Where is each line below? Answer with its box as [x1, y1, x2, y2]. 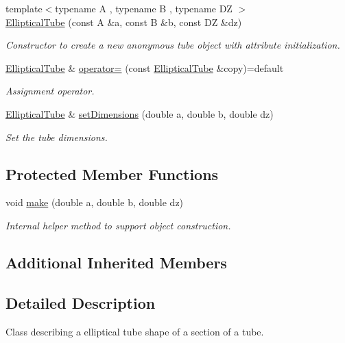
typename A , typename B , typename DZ [55, 1, 233, 15]
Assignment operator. [5, 84, 95, 98]
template [5, 1, 43, 15]
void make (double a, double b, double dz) [5, 195, 184, 209]
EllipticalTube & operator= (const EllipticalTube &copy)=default [5, 60, 284, 75]
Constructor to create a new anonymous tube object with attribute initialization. [5, 38, 340, 52]
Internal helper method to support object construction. [5, 218, 231, 232]
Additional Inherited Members [5, 251, 227, 272]
